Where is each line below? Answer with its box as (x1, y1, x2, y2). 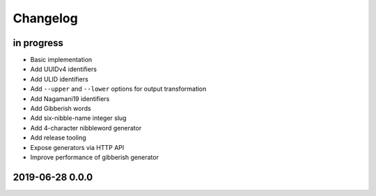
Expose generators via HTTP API (30, 143, 125, 151)
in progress (13, 37, 64, 49)
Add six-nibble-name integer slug (30, 114, 127, 122)
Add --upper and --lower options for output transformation (30, 84, 207, 93)
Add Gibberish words (30, 105, 91, 113)
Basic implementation (30, 56, 93, 64)
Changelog (13, 10, 78, 26)
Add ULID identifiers (30, 75, 88, 83)
